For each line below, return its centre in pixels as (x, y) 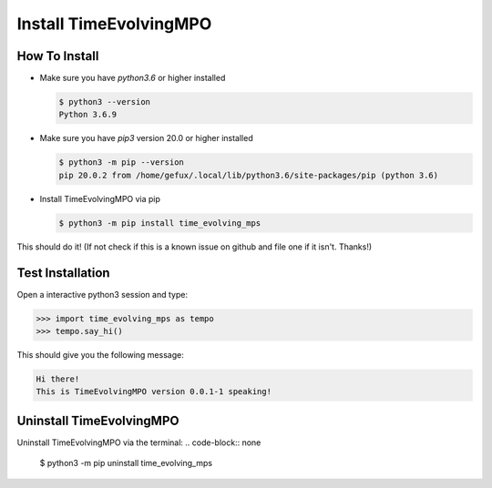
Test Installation (63, 273)
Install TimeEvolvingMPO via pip (100, 198)
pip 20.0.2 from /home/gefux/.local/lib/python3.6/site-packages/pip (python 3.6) (249, 175)
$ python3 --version (104, 102)
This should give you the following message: (100, 355)
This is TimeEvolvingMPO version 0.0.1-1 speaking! (154, 392)
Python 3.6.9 (88, 115)
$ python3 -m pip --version (121, 163)
